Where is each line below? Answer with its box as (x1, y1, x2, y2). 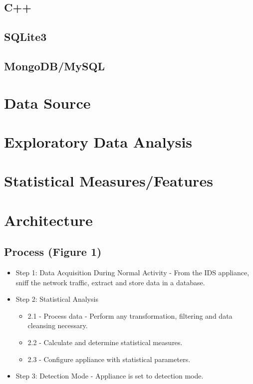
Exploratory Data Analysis (4, 131, 193, 152)
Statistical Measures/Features (4, 171, 213, 191)
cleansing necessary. (27, 320, 88, 331)
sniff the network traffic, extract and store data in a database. (15, 277, 205, 287)
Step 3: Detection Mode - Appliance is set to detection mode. (15, 371, 204, 381)
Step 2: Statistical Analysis (15, 294, 98, 304)
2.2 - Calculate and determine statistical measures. (27, 337, 183, 348)
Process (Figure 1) (4, 244, 102, 259)
